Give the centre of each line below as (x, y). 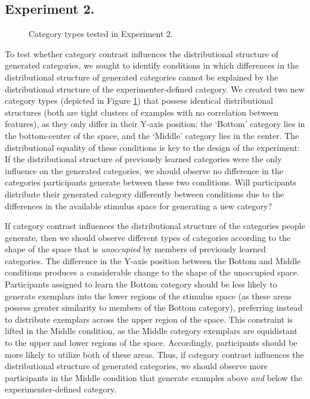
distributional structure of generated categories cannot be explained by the (142, 77)
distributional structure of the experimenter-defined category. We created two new (155, 89)
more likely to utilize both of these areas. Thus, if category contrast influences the (154, 354)
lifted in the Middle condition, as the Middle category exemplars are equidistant (151, 331)
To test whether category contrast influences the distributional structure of (142, 53)
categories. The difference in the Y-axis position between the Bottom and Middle (153, 260)
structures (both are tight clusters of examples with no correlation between (142, 112)
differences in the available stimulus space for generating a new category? (139, 205)
